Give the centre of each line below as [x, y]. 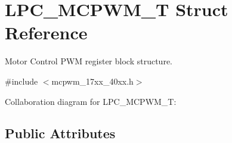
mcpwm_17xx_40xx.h [92, 81]
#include [21, 81]
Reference [46, 32]
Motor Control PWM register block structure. [89, 61]
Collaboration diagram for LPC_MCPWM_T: [91, 101]
